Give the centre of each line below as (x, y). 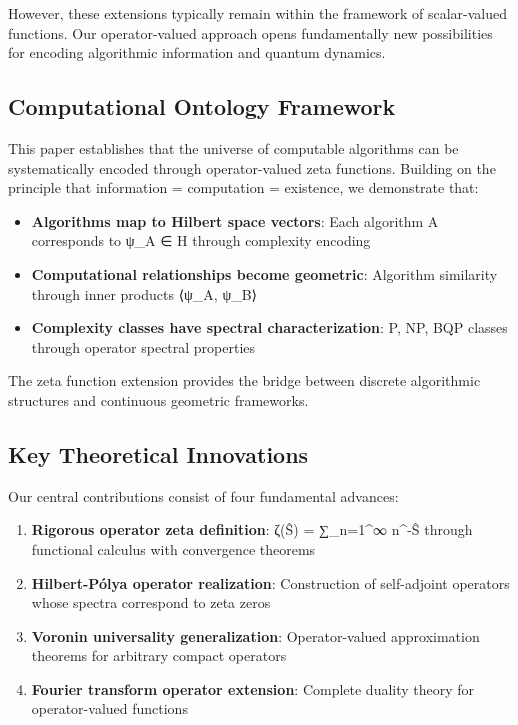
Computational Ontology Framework (202, 106)
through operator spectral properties (143, 346)
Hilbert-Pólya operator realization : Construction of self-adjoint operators (270, 582)
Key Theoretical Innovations (158, 453)
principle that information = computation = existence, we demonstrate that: (243, 187)
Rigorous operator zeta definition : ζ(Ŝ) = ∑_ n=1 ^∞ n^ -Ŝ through (252, 529)
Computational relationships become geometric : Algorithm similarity (264, 273)
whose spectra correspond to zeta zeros (151, 602)
